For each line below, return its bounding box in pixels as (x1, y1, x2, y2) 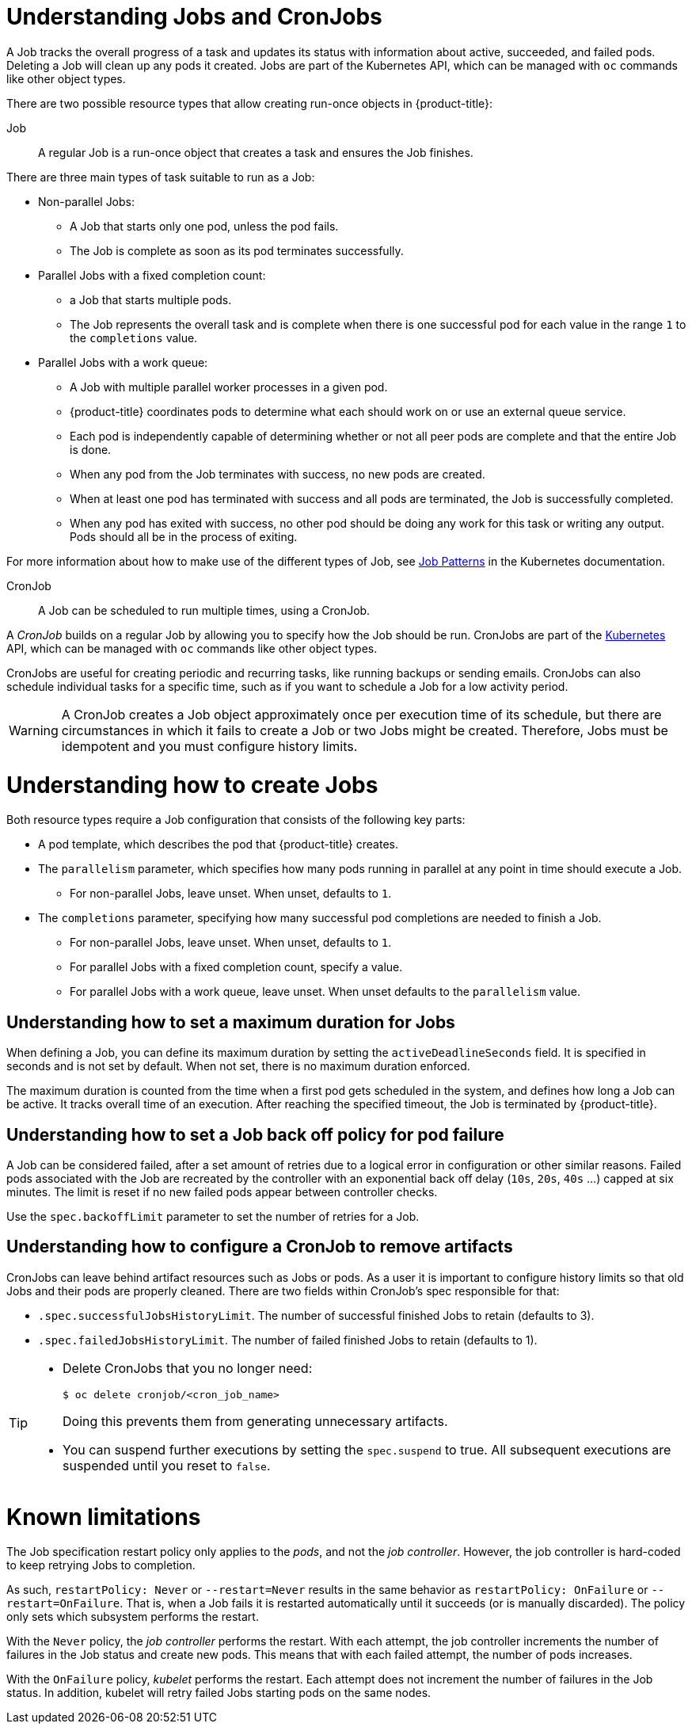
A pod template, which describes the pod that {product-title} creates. (38, 837, 398, 852)
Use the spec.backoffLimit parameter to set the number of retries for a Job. (6, 1209, 420, 1223)
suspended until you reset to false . (63, 1457, 271, 1473)
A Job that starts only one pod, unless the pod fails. (70, 219, 339, 233)
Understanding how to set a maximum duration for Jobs (6, 1012, 455, 1032)
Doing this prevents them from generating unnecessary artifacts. (63, 1412, 448, 1429)
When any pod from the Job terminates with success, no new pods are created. (70, 467, 485, 481)
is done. (70, 442, 112, 456)
